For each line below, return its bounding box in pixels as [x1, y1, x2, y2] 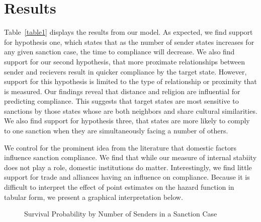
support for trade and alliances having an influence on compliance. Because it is [4, 172, 250, 182]
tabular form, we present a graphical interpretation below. [4, 191, 183, 202]
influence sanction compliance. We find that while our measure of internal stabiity [4, 152, 257, 163]
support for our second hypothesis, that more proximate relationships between [4, 56, 245, 66]
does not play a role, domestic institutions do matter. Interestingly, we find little [4, 162, 252, 172]
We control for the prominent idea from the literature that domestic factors [4, 142, 237, 153]
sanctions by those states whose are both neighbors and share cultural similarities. [4, 105, 257, 116]
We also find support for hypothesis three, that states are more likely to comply [4, 115, 250, 126]
